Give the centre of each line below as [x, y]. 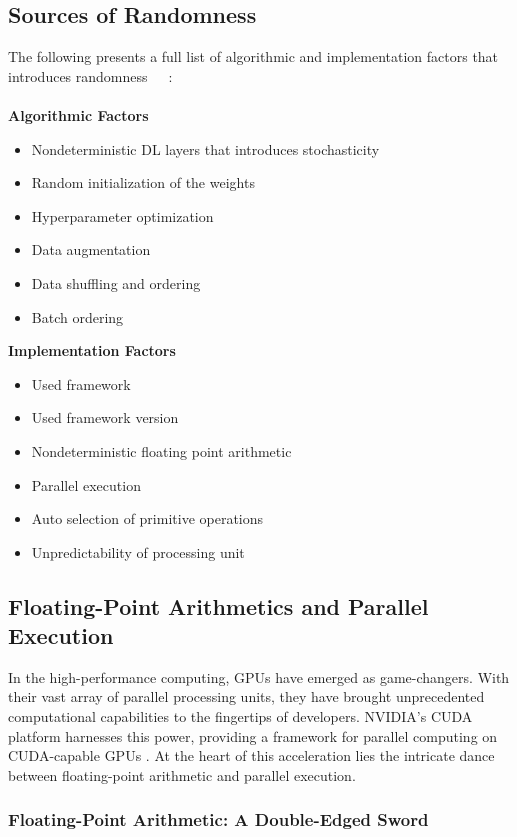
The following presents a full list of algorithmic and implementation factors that [253, 56]
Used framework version [105, 417]
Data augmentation [91, 249]
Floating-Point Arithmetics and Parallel [218, 605]
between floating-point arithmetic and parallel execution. [182, 774]
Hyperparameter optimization [122, 215]
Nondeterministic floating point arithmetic [161, 450]
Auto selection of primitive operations [147, 518]
